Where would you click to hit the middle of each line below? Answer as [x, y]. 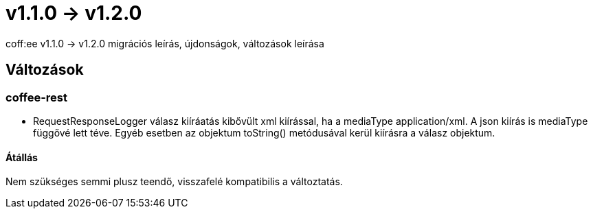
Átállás [22, 157]
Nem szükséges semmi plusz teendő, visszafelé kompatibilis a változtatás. [174, 182]
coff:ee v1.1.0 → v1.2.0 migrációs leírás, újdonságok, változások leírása [165, 43]
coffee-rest [36, 97]
